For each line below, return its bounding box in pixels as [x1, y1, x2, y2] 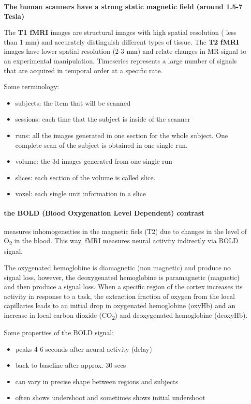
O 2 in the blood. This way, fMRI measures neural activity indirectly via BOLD [4, 235, 238, 247]
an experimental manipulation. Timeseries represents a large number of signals [4, 55, 237, 65]
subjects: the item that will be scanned [15, 97, 131, 108]
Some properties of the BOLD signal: [4, 327, 114, 338]
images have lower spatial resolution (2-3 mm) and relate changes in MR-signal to [4, 46, 247, 56]
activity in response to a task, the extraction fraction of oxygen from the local [4, 291, 235, 301]
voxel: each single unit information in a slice [15, 188, 146, 199]
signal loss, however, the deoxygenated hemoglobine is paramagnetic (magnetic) [4, 272, 240, 282]
